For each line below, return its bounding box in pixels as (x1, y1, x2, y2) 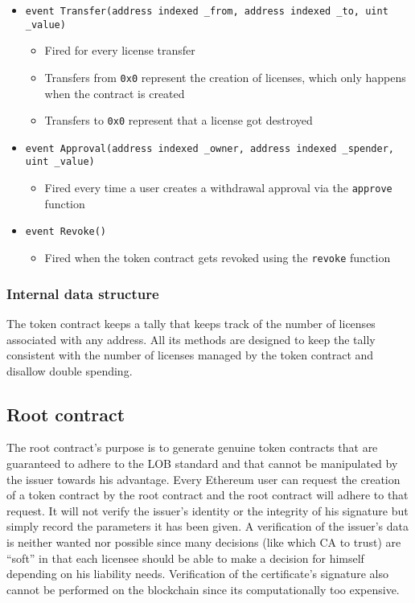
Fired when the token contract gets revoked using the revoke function (44, 249, 391, 266)
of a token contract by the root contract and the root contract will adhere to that (6, 486, 409, 503)
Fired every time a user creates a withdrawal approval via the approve (44, 179, 392, 196)
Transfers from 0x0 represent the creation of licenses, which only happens (44, 68, 406, 85)
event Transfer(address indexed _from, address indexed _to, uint (25, 6, 388, 17)
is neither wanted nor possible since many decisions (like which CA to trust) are (6, 534, 401, 551)
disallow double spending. (6, 362, 133, 379)
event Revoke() (25, 226, 107, 238)
